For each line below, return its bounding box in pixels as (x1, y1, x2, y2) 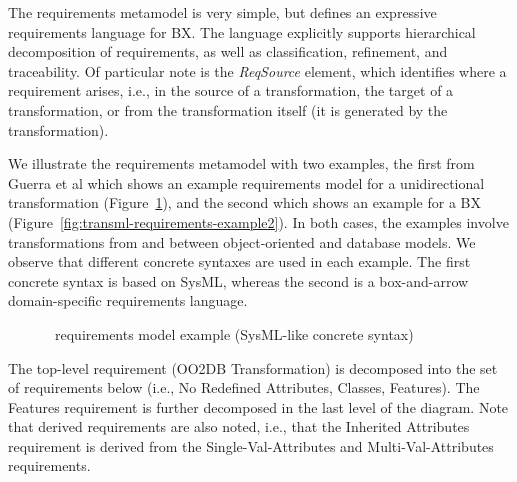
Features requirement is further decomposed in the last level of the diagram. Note (8, 396, 509, 417)
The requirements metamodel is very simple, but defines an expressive (8, 2, 437, 22)
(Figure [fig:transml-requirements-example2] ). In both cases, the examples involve (8, 211, 509, 232)
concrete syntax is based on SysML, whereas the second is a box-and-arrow (8, 270, 469, 291)
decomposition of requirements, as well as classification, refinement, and (8, 41, 448, 62)
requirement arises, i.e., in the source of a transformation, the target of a (8, 80, 454, 101)
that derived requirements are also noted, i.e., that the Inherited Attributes (8, 416, 470, 437)
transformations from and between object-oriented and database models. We (8, 231, 476, 252)
